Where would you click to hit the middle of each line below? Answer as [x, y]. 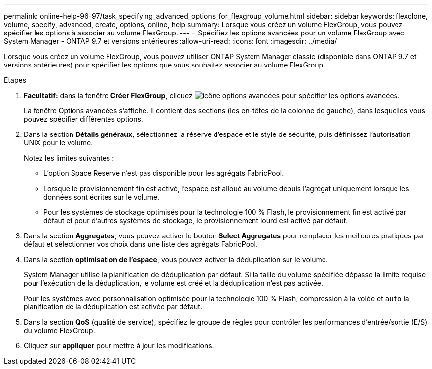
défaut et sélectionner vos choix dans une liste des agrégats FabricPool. [141, 244]
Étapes [15, 80]
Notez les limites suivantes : [69, 158]
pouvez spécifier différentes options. [83, 119]
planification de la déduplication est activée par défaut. [113, 307]
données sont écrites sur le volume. [102, 197]
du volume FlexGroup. [59, 330]
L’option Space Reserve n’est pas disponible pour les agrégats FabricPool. [164, 173]
